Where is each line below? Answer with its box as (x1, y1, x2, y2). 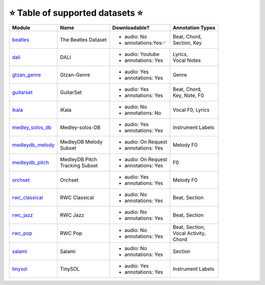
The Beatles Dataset (60, 36, 107, 43)
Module (12, 24, 30, 31)
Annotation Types (172, 24, 215, 31)
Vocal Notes (172, 57, 201, 63)
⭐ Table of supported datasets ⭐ (9, 7, 143, 18)
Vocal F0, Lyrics (172, 106, 210, 113)
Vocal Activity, (172, 229, 206, 236)
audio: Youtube (124, 51, 159, 58)
